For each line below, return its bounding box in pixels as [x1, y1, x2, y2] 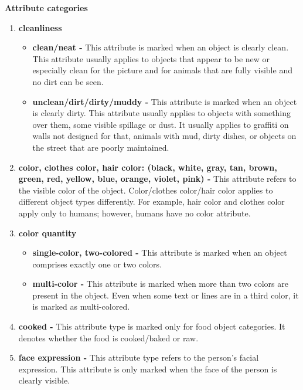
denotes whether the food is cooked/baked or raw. [18, 331, 199, 344]
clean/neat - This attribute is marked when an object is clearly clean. [32, 41, 289, 53]
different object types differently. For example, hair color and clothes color [18, 195, 285, 208]
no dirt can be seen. [32, 75, 104, 87]
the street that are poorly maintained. [32, 141, 169, 153]
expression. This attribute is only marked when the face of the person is [18, 362, 277, 375]
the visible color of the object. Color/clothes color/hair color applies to [18, 184, 273, 196]
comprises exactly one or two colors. [32, 257, 162, 270]
